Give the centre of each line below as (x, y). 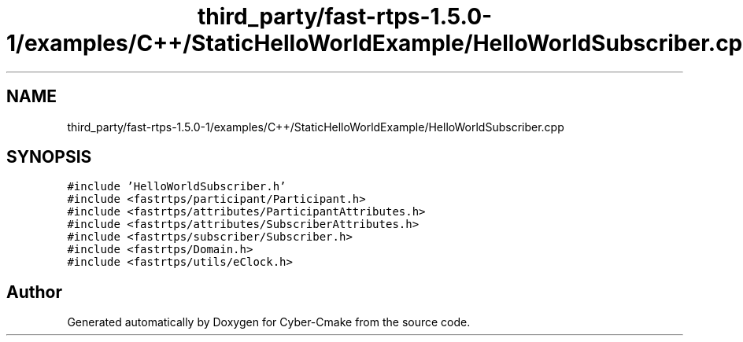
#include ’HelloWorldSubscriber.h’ (177, 187)
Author (34, 292)
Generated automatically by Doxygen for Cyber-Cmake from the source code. (269, 322)
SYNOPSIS (49, 157)
